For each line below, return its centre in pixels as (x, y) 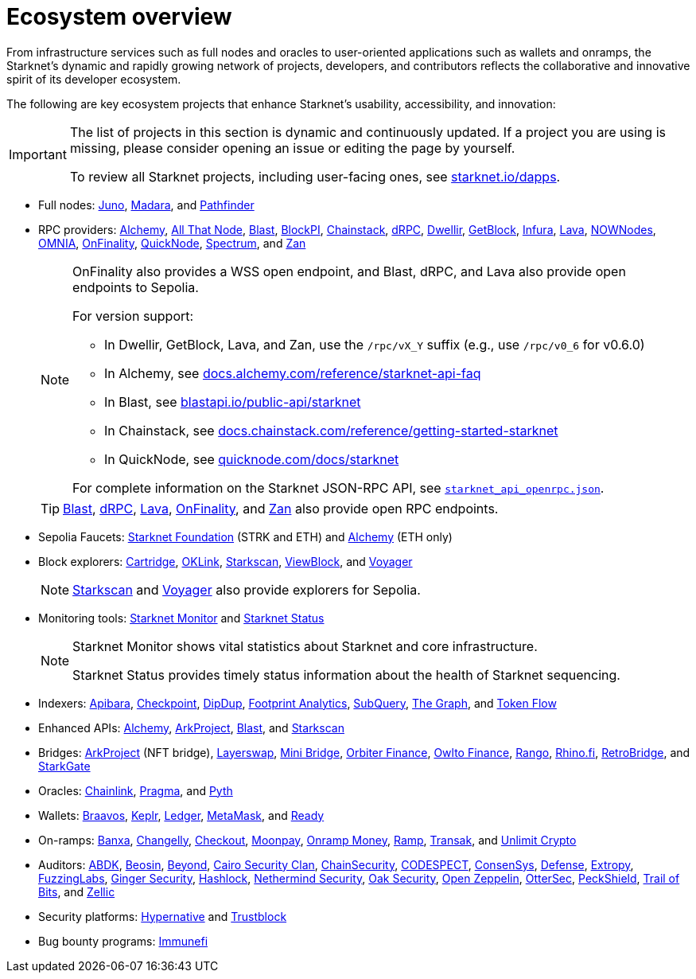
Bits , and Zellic (77, 891)
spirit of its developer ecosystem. (94, 79)
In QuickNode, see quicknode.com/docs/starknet (252, 459)
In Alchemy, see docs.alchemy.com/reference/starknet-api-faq (293, 373)
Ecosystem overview (119, 17)
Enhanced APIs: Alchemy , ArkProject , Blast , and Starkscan (191, 727)
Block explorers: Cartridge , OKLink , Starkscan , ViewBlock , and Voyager (226, 561)
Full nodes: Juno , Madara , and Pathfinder (146, 205)
